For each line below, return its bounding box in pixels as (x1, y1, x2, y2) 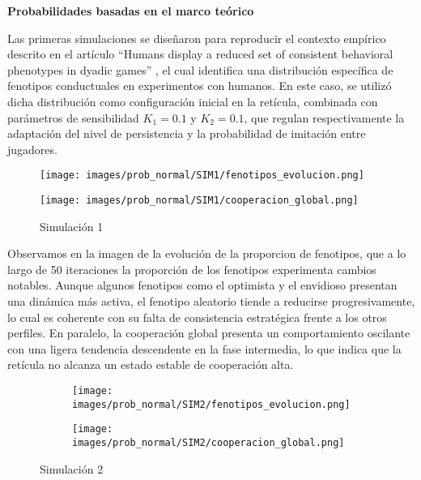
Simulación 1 (40, 217, 104, 234)
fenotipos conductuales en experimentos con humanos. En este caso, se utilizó (7, 77, 392, 94)
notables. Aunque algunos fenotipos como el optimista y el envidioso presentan (7, 276, 398, 294)
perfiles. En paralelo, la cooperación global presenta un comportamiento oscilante (7, 324, 410, 341)
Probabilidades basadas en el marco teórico (7, 2, 254, 19)
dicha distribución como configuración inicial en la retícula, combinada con (7, 92, 378, 109)
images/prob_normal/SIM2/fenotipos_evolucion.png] (72, 398, 351, 410)
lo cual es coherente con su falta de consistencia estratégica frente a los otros (7, 308, 387, 325)
